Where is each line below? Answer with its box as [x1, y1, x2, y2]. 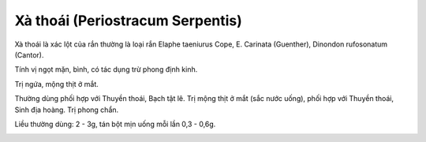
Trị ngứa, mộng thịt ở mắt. [14, 79, 99, 88]
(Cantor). [14, 50, 44, 59]
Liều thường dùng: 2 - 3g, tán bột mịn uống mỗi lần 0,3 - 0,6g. [14, 119, 216, 129]
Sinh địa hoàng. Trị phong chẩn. [14, 105, 119, 114]
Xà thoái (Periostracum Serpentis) [14, 12, 242, 29]
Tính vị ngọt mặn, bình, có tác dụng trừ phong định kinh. [14, 65, 198, 74]
